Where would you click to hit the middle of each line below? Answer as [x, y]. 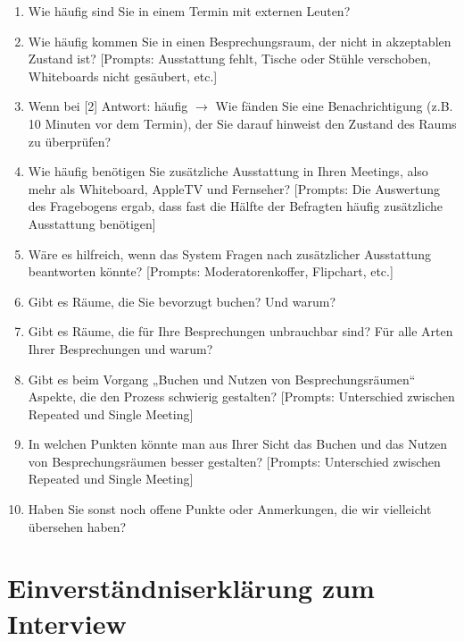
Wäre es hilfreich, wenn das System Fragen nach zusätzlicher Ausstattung [229, 253]
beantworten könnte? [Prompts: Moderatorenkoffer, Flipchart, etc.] [211, 271]
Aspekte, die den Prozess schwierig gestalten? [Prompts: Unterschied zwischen [241, 396]
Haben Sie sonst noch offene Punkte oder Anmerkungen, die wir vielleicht [230, 509]
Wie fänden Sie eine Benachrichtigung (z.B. [334, 106]
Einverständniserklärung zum [191, 588]
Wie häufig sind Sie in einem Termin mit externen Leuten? [189, 11]
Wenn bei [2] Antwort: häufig [108, 106]
